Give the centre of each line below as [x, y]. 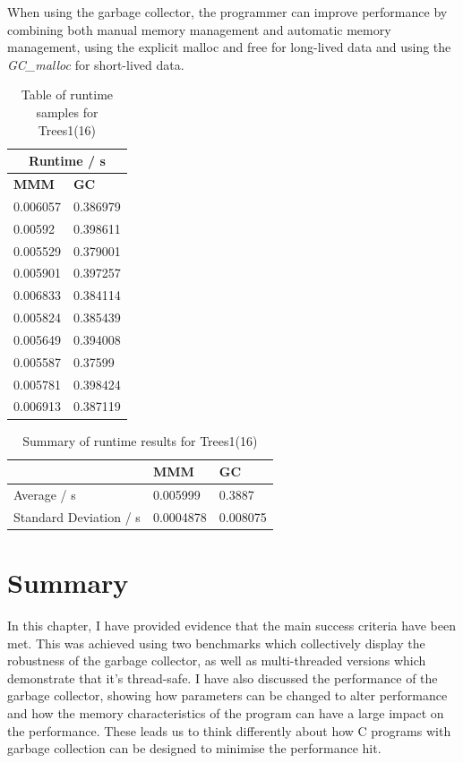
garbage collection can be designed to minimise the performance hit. [194, 748]
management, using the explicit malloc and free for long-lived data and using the [229, 47]
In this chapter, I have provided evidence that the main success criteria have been [231, 626]
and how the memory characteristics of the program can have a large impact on [226, 713]
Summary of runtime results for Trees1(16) [140, 440]
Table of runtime [67, 94]
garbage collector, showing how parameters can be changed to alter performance [227, 695]
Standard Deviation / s [77, 516]
